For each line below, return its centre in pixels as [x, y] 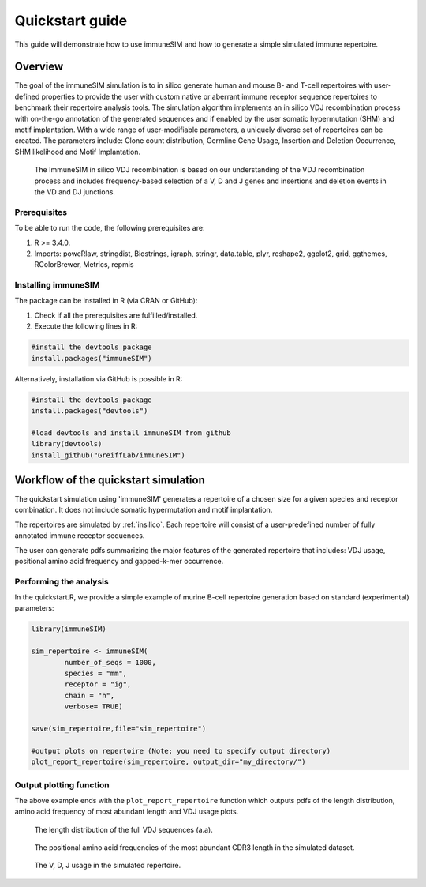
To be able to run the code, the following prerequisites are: [110, 228]
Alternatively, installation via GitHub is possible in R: [99, 378]
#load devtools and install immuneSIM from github [131, 433]
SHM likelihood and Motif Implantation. [78, 152]
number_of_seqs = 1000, [110, 662]
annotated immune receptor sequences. [80, 536]
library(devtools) [67, 444]
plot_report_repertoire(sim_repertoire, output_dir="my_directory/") [168, 762]
